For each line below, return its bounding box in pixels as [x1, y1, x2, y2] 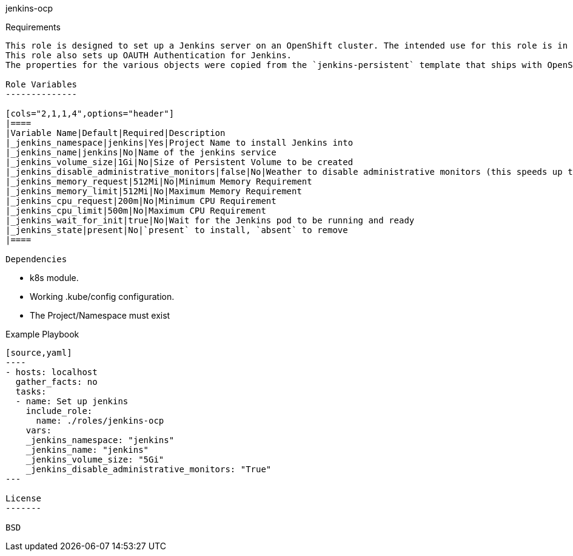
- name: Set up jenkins [15, 396, 129, 406]
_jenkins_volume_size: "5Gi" [25, 455, 164, 464]
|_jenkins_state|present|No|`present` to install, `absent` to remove [5, 225, 348, 235]
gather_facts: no [15, 377, 98, 387]
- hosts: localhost [5, 367, 98, 377]
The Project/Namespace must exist [30, 310, 170, 320]
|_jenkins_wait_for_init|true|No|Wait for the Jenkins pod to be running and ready [5, 215, 415, 225]
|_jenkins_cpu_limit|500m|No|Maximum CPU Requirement [5, 206, 266, 215]
